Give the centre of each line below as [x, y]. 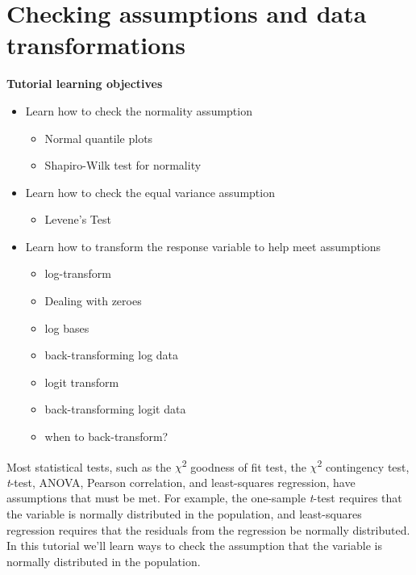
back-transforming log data [112, 355]
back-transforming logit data [115, 409]
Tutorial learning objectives [85, 84]
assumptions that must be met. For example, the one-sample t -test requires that [204, 498]
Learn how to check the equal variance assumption [150, 192]
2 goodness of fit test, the [244, 465]
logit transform [82, 382]
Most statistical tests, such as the [89, 466]
